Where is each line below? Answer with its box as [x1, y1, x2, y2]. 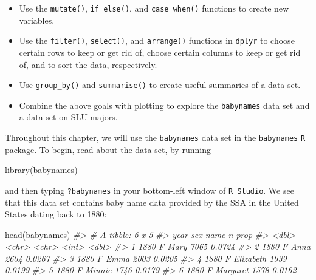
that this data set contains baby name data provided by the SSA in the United [5, 196, 299, 208]
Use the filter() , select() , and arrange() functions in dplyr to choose [19, 34, 295, 47]
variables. [19, 13, 55, 26]
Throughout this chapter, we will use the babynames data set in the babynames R [5, 131, 306, 143]
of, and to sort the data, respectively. [19, 58, 157, 70]
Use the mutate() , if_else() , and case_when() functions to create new [19, 2, 289, 14]
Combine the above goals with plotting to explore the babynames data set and [19, 98, 310, 111]
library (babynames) [5, 163, 78, 176]
